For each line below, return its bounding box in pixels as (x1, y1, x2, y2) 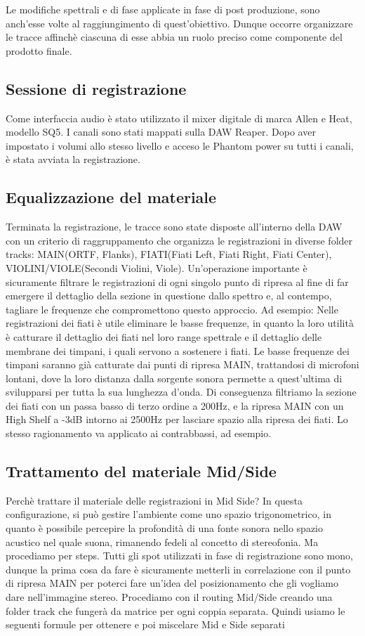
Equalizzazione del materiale (6, 186, 217, 208)
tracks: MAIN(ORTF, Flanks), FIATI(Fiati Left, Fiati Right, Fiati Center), (6, 247, 332, 261)
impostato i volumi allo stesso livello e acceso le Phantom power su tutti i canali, (6, 138, 354, 152)
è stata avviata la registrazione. (6, 152, 140, 167)
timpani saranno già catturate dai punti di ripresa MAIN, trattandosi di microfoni (6, 357, 359, 372)
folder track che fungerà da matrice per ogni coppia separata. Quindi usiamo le (6, 603, 345, 618)
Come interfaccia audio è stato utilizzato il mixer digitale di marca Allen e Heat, (6, 110, 352, 125)
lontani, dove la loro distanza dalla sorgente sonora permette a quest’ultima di (6, 370, 343, 385)
